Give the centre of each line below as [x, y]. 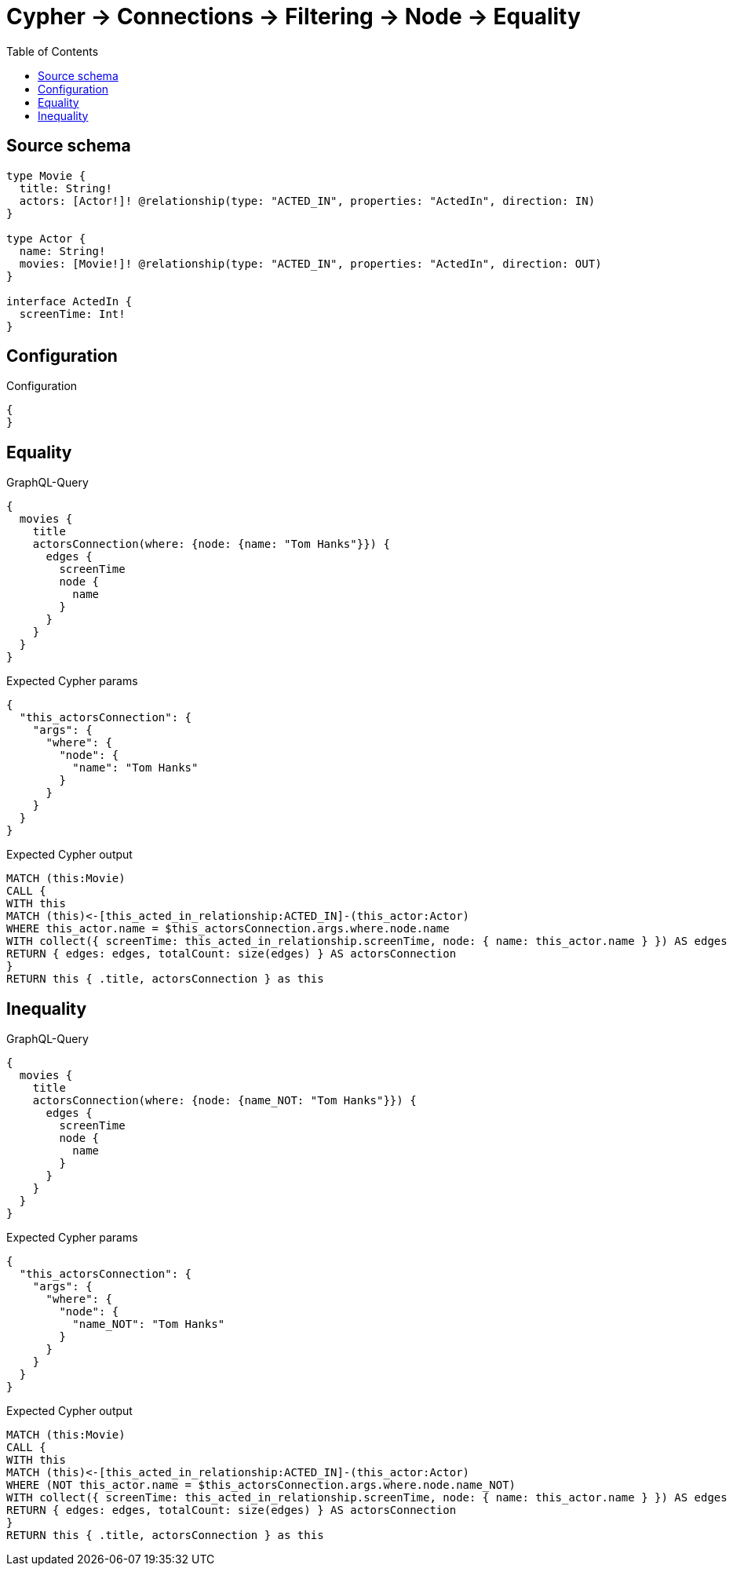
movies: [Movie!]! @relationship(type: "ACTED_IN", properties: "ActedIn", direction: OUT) [310, 263]
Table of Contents [53, 51]
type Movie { [46, 175]
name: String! [62, 251]
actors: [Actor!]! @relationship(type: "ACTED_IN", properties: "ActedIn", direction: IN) [307, 201]
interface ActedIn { [69, 301]
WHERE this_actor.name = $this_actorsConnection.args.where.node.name [228, 929]
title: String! [66, 188]
